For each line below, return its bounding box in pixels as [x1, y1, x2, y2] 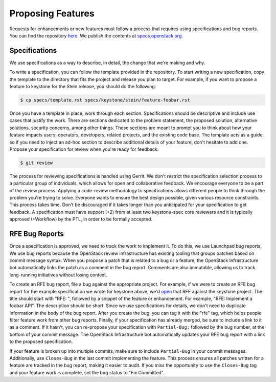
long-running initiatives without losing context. [9, 272, 107, 278]
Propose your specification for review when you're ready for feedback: [9, 146, 159, 152]
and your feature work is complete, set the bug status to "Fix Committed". [9, 369, 165, 375]
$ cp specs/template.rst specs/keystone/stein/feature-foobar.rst [20, 97, 190, 103]
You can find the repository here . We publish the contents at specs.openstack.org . [9, 32, 183, 38]
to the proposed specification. [9, 338, 73, 345]
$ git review [20, 159, 53, 166]
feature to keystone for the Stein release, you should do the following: [9, 84, 156, 90]
